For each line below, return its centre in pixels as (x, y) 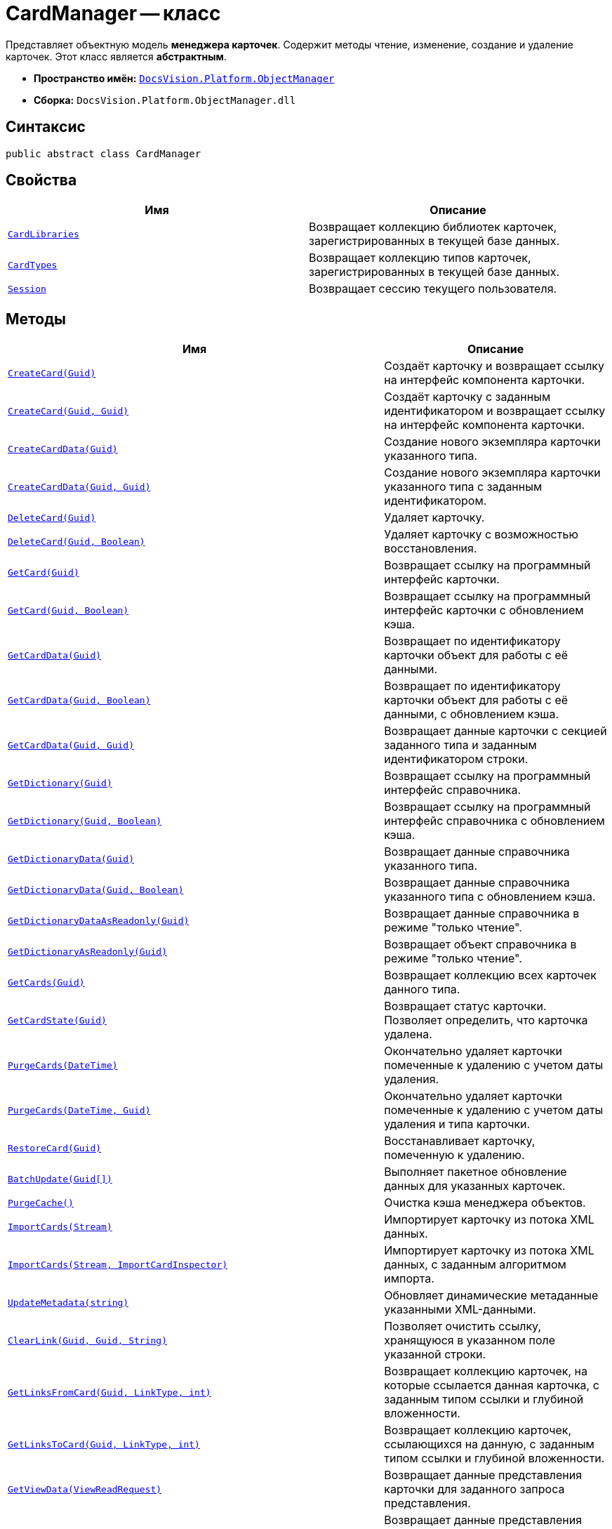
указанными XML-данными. (460, 1310)
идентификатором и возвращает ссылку (495, 411)
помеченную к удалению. (454, 1155)
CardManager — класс (113, 13)
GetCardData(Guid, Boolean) (79, 700)
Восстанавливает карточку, (460, 1141)
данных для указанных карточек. (475, 1186)
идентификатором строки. (456, 759)
